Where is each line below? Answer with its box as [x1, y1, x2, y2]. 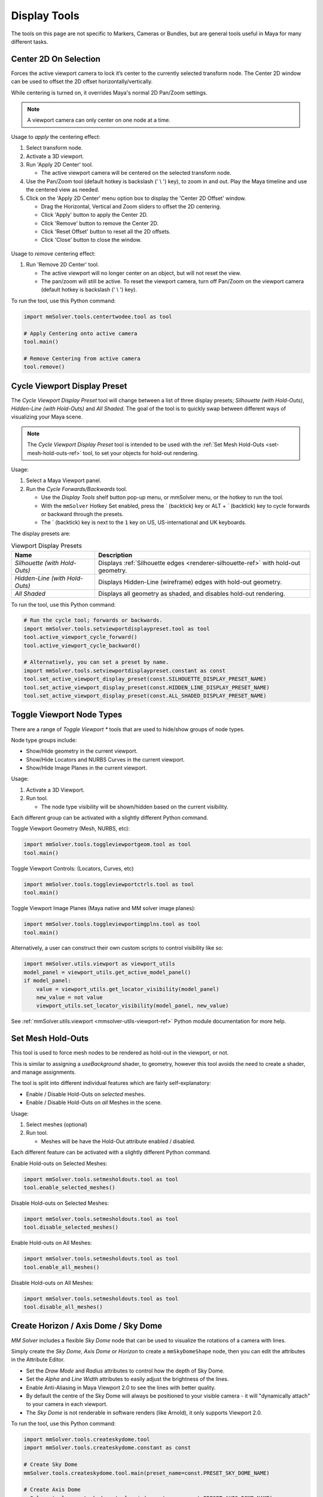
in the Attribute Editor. [11, 1356, 65, 1363]
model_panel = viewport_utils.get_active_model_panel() [23, 969, 191, 975]
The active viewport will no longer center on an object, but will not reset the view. [41, 269, 242, 277]
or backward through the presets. [41, 510, 124, 517]
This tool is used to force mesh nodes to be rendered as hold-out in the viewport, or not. [11, 1049, 229, 1056]
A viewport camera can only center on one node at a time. [27, 117, 170, 124]
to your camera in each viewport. [26, 1401, 108, 1408]
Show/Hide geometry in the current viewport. [26, 747, 138, 754]
